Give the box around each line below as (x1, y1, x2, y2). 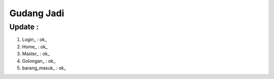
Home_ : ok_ (22, 44, 48, 50)
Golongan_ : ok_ (22, 58, 56, 64)
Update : (9, 22, 39, 31)
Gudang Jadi (9, 8, 64, 19)
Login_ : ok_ (22, 36, 47, 43)
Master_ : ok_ (22, 51, 50, 57)
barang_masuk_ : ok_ (22, 65, 66, 71)
